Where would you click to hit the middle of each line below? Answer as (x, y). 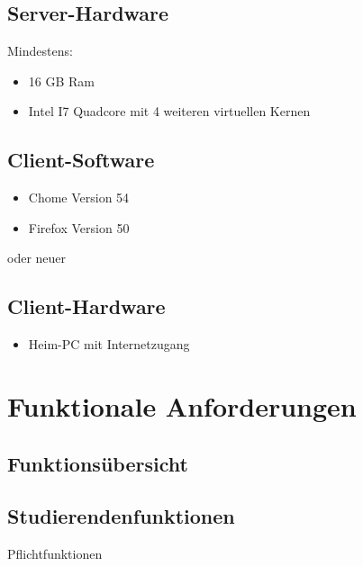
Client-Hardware (86, 306)
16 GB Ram (61, 81)
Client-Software (81, 160)
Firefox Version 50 (79, 227)
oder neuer (37, 258)
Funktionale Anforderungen (182, 405)
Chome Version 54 (79, 198)
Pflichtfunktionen (55, 554)
